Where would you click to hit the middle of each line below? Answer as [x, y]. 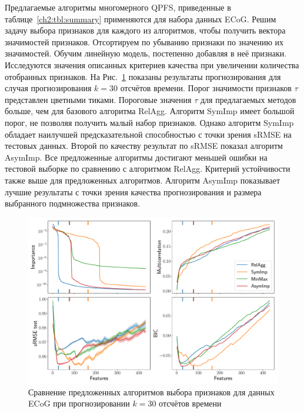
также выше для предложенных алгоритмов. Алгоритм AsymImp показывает [142, 180]
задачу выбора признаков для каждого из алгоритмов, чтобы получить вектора [145, 30]
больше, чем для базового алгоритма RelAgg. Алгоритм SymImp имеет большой [150, 111]
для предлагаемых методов [248, 99]
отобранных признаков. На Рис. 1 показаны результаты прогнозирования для [143, 76]
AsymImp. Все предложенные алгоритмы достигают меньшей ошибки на [136, 157]
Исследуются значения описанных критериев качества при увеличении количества [152, 64]
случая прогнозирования [48, 88]
